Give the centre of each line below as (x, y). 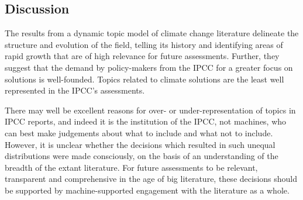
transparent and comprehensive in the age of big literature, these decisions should (151, 179)
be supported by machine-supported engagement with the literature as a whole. (147, 190)
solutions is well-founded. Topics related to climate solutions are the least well (144, 79)
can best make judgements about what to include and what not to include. (139, 132)
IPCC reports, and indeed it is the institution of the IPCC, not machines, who (146, 121)
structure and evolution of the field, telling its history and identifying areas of (144, 44)
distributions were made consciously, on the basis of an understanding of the (142, 156)
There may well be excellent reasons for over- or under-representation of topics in (150, 110)
